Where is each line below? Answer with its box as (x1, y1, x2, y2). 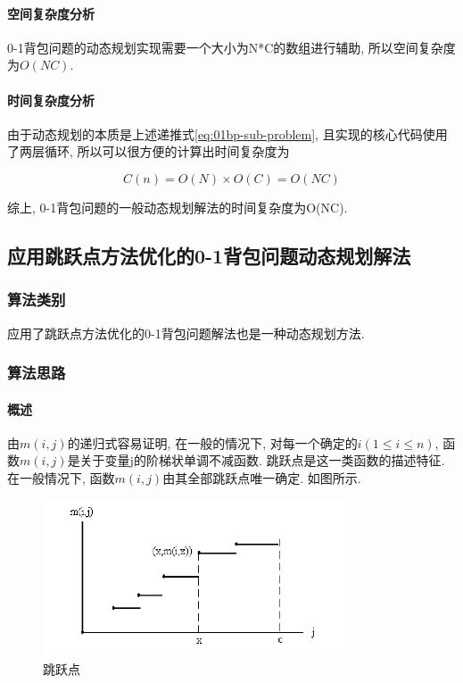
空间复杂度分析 (7, 4, 95, 22)
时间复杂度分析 (7, 90, 95, 109)
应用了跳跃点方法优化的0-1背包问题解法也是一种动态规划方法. (7, 323, 365, 342)
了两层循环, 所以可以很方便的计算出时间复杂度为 (7, 142, 290, 161)
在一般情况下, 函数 (7, 468, 115, 487)
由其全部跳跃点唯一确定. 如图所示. (162, 468, 361, 487)
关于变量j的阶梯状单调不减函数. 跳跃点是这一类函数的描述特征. (79, 451, 445, 470)
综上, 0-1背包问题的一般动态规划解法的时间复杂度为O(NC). (7, 197, 348, 216)
